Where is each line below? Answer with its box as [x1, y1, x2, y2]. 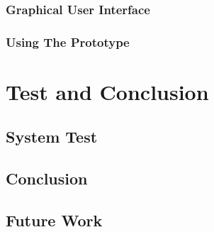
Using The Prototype [6, 33, 130, 50]
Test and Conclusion [6, 77, 209, 106]
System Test [6, 126, 98, 148]
